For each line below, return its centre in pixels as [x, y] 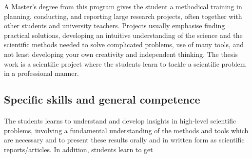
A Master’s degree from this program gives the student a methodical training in [123, 6]
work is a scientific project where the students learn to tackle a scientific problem [125, 63]
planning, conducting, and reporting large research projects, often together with [123, 16]
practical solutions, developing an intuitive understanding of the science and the [123, 35]
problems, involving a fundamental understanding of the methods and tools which [126, 130]
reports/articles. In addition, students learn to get [78, 149]
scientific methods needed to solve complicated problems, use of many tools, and [124, 44]
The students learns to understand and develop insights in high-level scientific [120, 121]
